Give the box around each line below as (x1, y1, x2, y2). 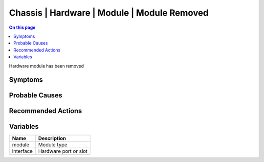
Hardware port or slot (38, 148, 88, 155)
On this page (9, 24, 36, 30)
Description (38, 135, 66, 142)
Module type (38, 141, 68, 148)
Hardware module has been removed (9, 63, 84, 69)
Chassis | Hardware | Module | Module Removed (9, 7, 209, 18)
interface (12, 148, 33, 155)
